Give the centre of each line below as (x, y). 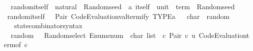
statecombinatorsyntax (48, 25)
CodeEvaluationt (224, 35)
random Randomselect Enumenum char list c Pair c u (103, 35)
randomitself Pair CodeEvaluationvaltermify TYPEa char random (118, 16)
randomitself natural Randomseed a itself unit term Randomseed (123, 6)
